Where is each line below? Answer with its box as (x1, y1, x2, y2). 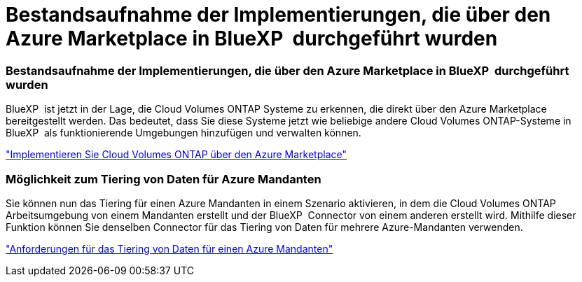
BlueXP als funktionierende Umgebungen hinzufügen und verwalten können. (6, 127, 361, 139)
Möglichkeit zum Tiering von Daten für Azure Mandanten (6, 171, 321, 186)
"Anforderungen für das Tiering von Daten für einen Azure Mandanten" (6, 242, 333, 255)
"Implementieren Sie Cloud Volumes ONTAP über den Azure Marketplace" (6, 148, 347, 161)
